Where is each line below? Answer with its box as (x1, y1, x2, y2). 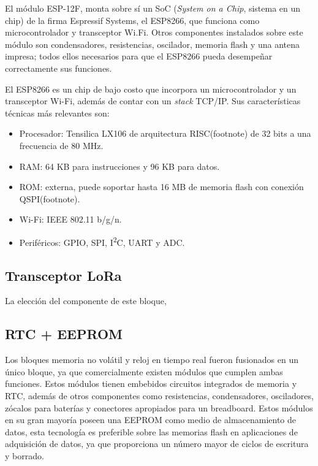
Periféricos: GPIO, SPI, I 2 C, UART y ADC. (19, 234, 185, 248)
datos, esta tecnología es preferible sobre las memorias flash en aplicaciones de (5, 425, 298, 438)
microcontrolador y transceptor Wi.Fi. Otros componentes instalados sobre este (5, 26, 303, 39)
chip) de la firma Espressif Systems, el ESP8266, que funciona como (5, 13, 260, 26)
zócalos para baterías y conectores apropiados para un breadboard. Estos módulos (5, 401, 313, 414)
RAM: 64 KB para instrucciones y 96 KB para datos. (19, 159, 220, 172)
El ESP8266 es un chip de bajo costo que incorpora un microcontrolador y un (5, 82, 297, 95)
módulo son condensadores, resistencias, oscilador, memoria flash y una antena (5, 37, 300, 50)
